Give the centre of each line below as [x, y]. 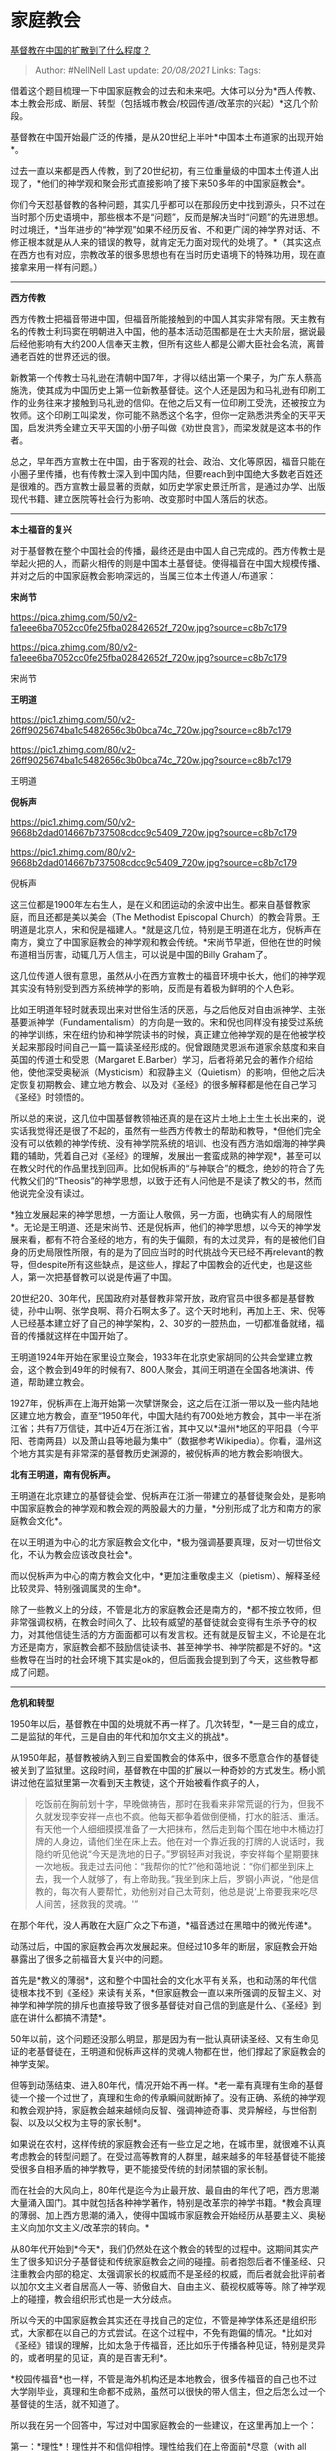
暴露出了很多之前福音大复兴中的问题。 [89, 1958]
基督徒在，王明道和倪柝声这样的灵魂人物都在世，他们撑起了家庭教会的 [181, 2051]
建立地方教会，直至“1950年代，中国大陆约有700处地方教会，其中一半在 [165, 1415]
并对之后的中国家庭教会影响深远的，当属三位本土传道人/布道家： [143, 575]
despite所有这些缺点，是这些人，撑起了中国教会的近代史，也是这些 [174, 1264]
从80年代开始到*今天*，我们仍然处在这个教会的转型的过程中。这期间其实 [160, 2248]
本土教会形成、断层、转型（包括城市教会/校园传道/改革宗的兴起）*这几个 [160, 103]
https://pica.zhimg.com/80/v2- [74, 647]
